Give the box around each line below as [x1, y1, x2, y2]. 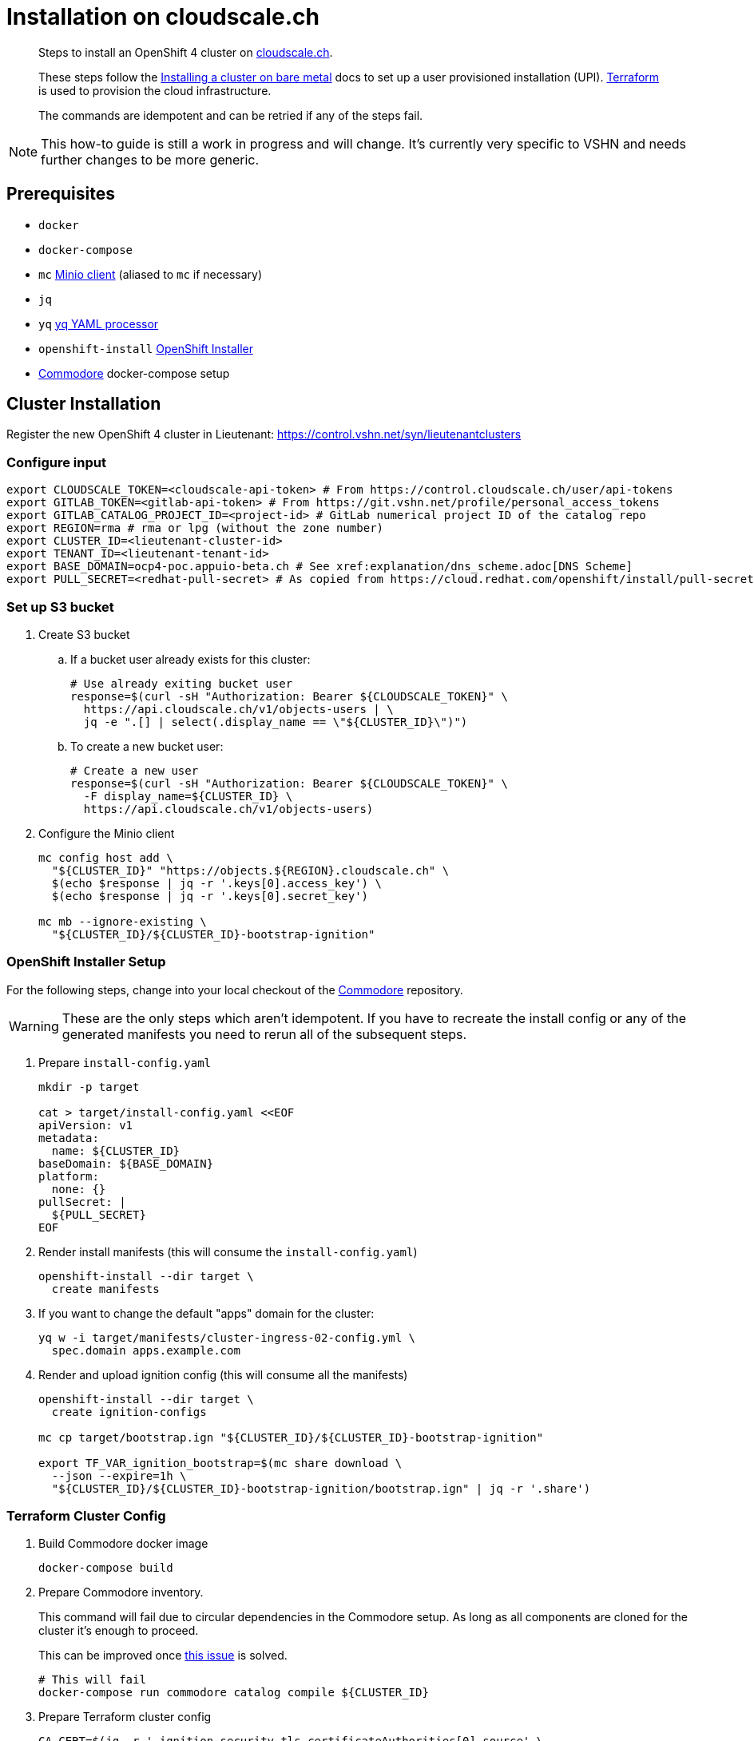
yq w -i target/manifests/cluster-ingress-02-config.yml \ [38, 1331, 416, 1344]
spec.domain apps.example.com [51, 1343, 240, 1357]
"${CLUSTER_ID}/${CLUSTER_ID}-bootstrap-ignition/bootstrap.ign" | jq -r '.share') [51, 1481, 591, 1495]
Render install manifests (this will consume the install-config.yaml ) [38, 1244, 418, 1259]
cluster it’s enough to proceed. [38, 1624, 199, 1638]
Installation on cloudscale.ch [6, 3, 319, 30]
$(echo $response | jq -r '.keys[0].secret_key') [51, 889, 369, 902]
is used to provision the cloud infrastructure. [38, 83, 272, 97]
